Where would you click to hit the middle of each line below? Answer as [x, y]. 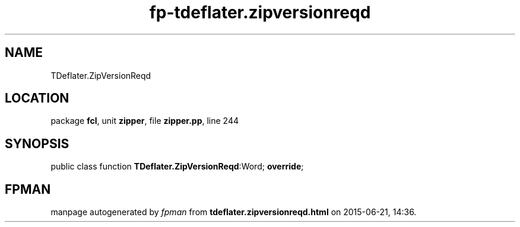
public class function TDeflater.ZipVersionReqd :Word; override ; [177, 167]
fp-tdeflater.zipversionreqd [260, 12]
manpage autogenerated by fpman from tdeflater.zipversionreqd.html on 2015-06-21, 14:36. [234, 212]
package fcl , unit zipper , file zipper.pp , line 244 [145, 121]
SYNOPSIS [37, 143]
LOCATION [37, 98]
